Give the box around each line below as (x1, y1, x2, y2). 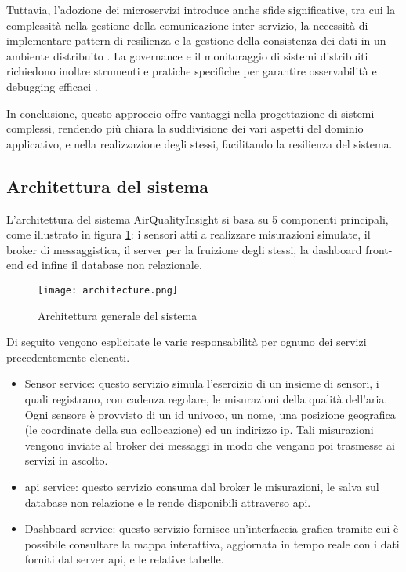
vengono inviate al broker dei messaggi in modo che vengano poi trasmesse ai (24, 436, 395, 453)
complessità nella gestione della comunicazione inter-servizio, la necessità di (6, 16, 368, 33)
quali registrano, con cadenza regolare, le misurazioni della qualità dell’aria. (24, 390, 388, 406)
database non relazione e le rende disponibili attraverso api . (24, 494, 311, 510)
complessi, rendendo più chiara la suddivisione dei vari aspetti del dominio (6, 120, 364, 137)
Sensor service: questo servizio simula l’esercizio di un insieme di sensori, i (24, 375, 379, 392)
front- (365, 241, 393, 257)
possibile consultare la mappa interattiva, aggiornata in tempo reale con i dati (24, 535, 400, 552)
